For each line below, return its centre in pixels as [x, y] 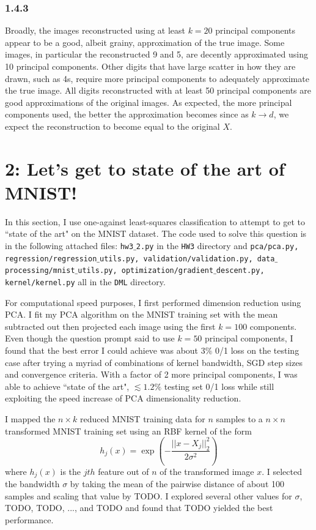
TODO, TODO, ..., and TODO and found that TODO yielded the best [139, 508]
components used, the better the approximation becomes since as [127, 114]
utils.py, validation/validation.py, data [187, 259]
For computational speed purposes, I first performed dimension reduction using [153, 302]
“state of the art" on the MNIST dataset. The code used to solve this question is [156, 233]
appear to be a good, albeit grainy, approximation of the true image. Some [145, 42]
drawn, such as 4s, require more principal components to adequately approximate [157, 78]
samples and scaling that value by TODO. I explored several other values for [149, 495]
